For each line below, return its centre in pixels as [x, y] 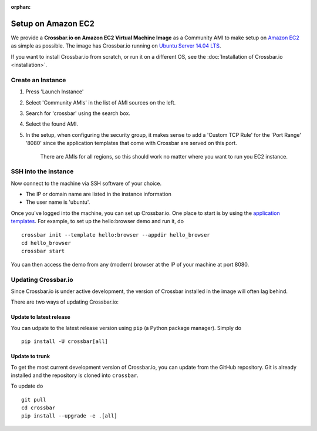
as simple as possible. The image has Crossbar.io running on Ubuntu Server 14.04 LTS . [116, 46]
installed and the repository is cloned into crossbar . [75, 375]
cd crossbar [38, 408]
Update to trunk [30, 356]
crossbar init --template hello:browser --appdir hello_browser [116, 235]
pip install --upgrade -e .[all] [69, 416]
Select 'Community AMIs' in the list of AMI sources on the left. [101, 102]
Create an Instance [38, 80]
